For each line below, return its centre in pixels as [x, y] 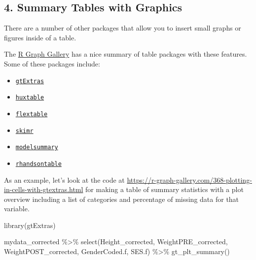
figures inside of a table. [40, 37]
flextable [32, 114]
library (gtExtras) [30, 225]
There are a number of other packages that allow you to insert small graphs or [123, 28]
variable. [17, 209]
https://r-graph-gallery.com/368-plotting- [189, 179]
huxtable [30, 98]
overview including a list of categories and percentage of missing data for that [122, 199]
